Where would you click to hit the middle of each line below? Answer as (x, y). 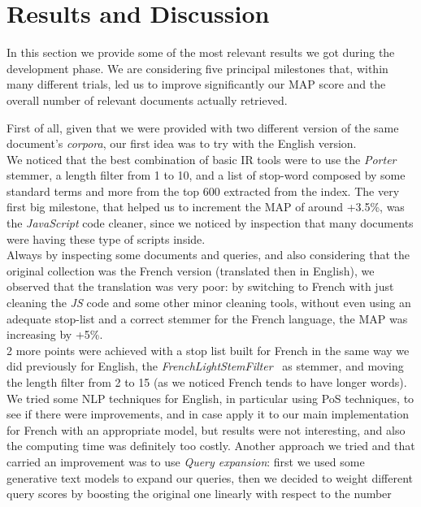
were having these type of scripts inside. (106, 238)
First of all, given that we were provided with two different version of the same (203, 127)
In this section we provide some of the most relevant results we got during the (201, 52)
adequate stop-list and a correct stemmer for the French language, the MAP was (207, 318)
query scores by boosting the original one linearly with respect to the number (199, 494)
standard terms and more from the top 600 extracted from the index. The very (203, 191)
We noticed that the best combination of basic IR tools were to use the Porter (202, 159)
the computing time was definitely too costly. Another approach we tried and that (211, 446)
